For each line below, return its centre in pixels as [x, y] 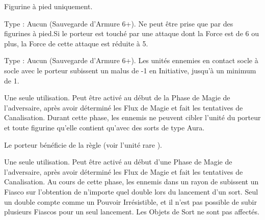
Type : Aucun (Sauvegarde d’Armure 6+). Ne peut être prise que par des [119, 23]
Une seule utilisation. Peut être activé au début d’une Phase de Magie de [118, 162]
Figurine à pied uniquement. [48, 6]
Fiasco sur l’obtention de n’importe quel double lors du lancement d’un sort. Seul [131, 191]
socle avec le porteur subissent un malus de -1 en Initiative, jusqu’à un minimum [130, 70]
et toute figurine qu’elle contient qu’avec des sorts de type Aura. [104, 127]
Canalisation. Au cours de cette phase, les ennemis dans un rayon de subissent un [131, 182]
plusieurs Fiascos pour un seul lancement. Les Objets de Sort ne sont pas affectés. [132, 212]
